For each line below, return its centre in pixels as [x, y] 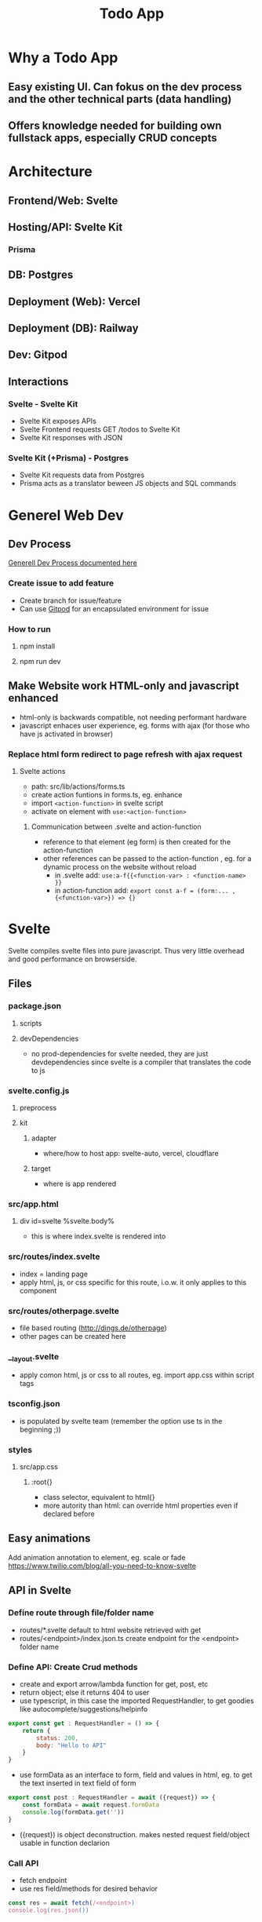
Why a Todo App [63, 58]
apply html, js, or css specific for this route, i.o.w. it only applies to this [133, 1282]
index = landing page [54, 1274]
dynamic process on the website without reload [120, 867]
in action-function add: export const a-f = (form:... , [145, 891]
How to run [29, 629]
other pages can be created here [73, 1336]
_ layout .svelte [34, 1357]
